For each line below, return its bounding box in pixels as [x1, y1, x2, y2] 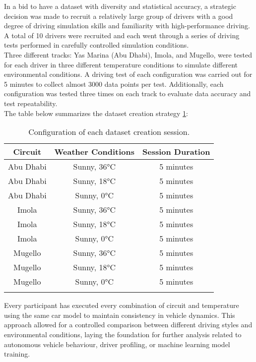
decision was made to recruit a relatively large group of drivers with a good [4, 10, 233, 21]
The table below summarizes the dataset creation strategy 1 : [4, 108, 188, 118]
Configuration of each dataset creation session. [28, 126, 190, 138]
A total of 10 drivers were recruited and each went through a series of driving [4, 30, 240, 40]
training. [4, 349, 30, 359]
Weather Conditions [54, 146, 134, 158]
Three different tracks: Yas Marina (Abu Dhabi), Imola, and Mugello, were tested [4, 49, 252, 60]
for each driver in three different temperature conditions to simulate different [4, 59, 238, 69]
